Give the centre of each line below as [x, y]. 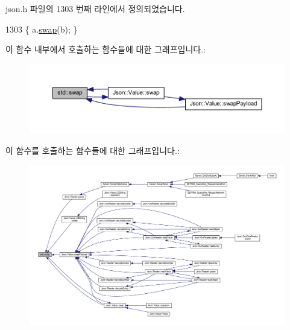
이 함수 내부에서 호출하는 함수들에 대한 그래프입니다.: [106, 49]
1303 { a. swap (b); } [42, 29]
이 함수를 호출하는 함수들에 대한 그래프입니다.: [93, 150]
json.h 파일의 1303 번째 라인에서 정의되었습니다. [95, 8]
